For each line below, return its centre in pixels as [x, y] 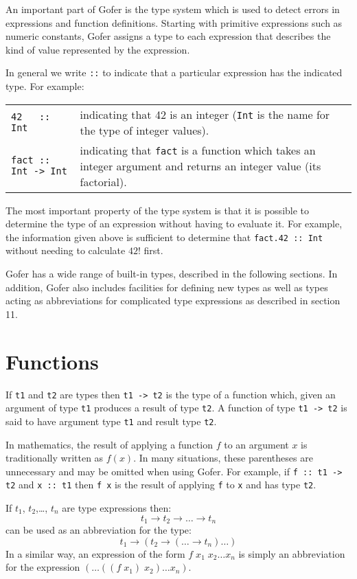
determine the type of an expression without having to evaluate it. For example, [174, 224]
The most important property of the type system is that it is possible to [158, 210]
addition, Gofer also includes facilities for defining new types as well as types [167, 287]
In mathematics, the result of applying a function [109, 444]
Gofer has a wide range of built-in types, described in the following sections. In [172, 274]
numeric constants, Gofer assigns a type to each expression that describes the [168, 36]
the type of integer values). [145, 130]
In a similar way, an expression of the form [95, 553]
